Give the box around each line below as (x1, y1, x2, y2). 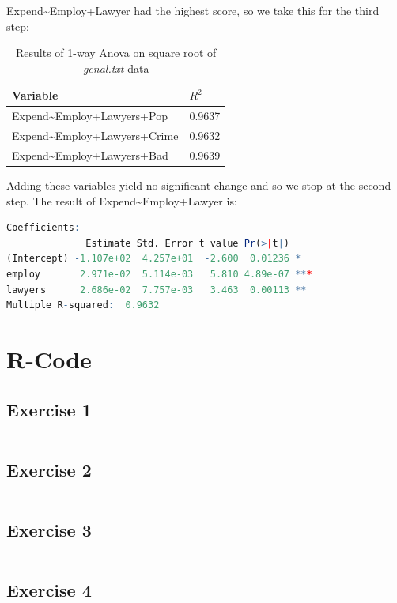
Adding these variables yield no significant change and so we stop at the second (6, 177, 391, 193)
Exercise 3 (6, 517, 92, 541)
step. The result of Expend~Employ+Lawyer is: (6, 192, 237, 209)
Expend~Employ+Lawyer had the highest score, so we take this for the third (6, 2, 380, 18)
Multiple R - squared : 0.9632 (6, 300, 160, 311)
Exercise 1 (6, 397, 92, 421)
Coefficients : (6, 222, 81, 234)
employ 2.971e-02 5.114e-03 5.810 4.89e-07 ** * (6, 268, 312, 280)
